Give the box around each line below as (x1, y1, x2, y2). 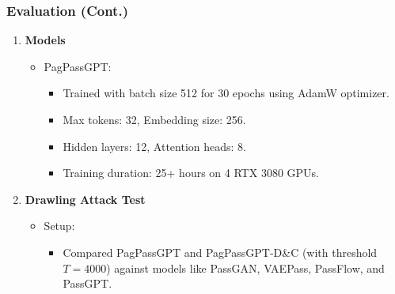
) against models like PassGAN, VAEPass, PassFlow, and (106, 259, 385, 276)
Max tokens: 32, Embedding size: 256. (63, 111, 246, 127)
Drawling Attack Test (25, 190, 146, 207)
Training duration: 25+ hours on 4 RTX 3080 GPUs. (63, 164, 319, 181)
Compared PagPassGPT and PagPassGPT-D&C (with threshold (63, 243, 378, 260)
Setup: (44, 217, 75, 234)
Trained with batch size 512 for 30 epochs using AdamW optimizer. (63, 85, 389, 101)
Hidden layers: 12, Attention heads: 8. (63, 138, 246, 154)
